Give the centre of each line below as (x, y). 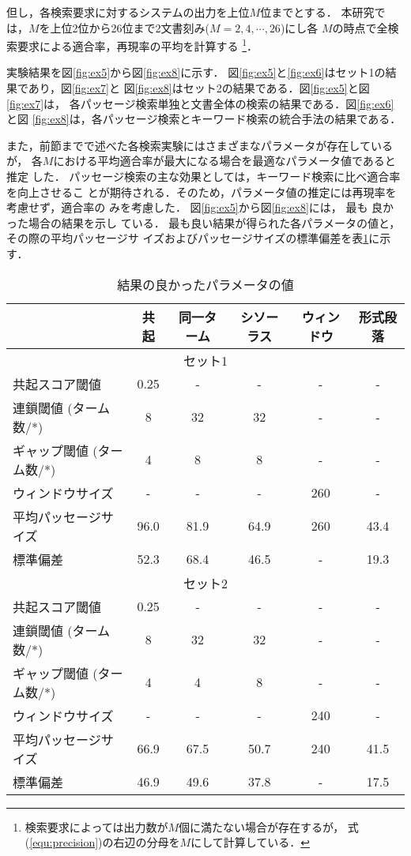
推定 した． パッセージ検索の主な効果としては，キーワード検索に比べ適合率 (204, 176)
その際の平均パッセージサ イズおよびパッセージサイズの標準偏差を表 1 (188, 238)
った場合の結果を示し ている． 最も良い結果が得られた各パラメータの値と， (204, 222)
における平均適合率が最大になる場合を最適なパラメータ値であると (224, 161)
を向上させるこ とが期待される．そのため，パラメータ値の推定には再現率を (202, 191)
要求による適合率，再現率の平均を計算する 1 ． (138, 45)
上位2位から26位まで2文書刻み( (130, 27)
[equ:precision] (64, 842)
